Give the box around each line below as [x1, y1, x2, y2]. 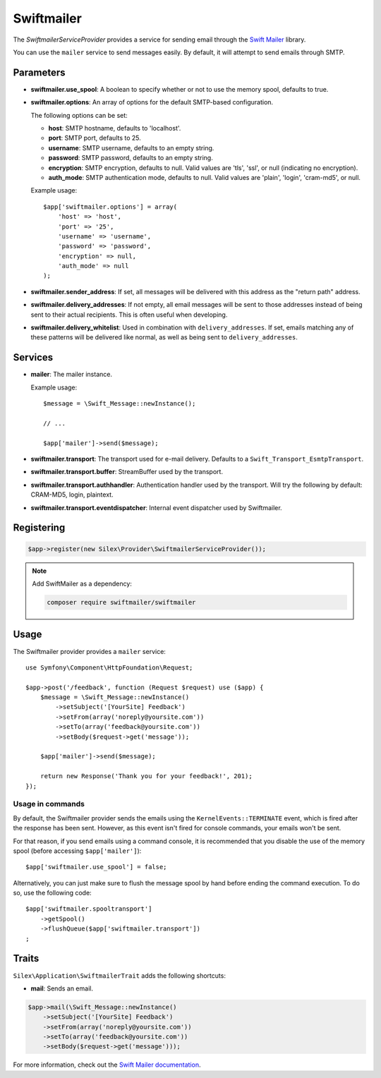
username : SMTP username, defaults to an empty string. [48, 143, 214, 152]
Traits [13, 952, 40, 964]
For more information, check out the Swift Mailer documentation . [13, 1060, 201, 1069]
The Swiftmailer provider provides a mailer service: [13, 647, 166, 655]
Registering [13, 522, 66, 534]
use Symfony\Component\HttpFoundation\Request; [25, 663, 193, 672]
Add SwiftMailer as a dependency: [32, 579, 132, 588]
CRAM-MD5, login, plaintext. [30, 490, 114, 499]
